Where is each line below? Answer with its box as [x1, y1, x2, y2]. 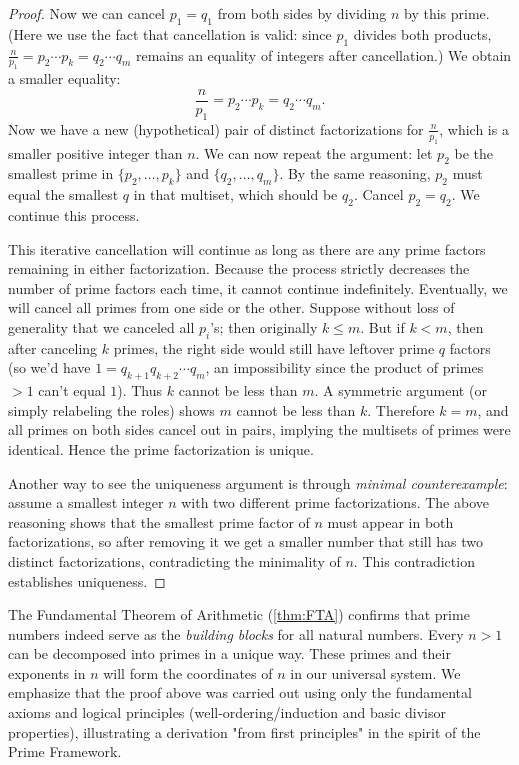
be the [454, 142, 493, 163]
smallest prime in [8, 163, 114, 184]
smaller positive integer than [8, 142, 183, 163]
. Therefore [367, 399, 435, 420]
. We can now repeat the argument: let [195, 142, 433, 163]
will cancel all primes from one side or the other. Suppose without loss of [8, 297, 455, 318]
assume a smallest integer [8, 492, 164, 513]
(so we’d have [8, 357, 91, 378]
